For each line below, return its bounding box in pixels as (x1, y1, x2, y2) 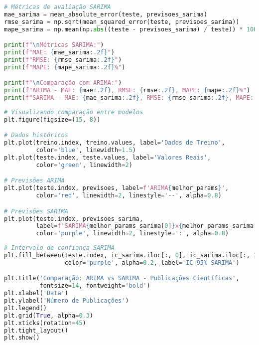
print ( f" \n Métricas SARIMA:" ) (4, 41, 104, 49)
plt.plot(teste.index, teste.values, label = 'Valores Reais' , (4, 154, 211, 161)
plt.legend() (4, 304, 47, 312)
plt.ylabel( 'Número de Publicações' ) (4, 297, 129, 305)
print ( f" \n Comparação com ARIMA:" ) (4, 79, 122, 87)
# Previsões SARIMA (4, 207, 68, 215)
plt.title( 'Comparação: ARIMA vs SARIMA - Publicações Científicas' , (4, 275, 240, 282)
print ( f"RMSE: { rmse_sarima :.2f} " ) (4, 56, 122, 63)
